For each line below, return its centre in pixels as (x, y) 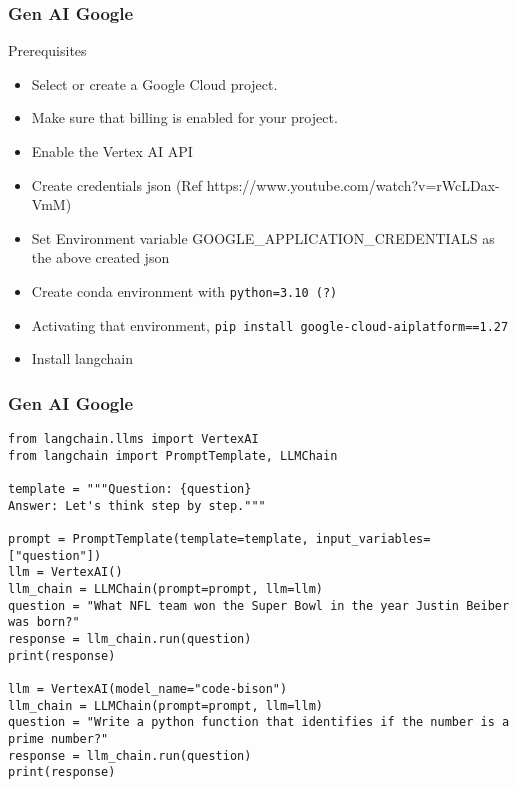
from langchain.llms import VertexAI (133, 439)
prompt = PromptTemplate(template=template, (158, 539)
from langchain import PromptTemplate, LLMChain (173, 455)
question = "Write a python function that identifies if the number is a (259, 722)
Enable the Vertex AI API (112, 151)
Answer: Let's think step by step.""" (137, 505)
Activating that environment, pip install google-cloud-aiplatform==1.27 (270, 324)
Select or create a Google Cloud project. (154, 83)
